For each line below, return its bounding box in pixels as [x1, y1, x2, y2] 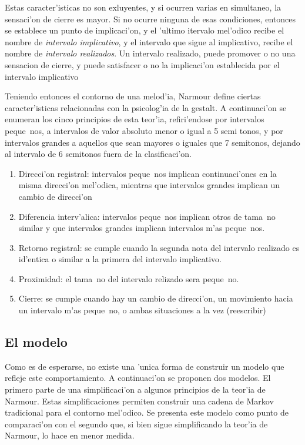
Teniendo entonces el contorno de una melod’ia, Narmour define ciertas [5, 90, 261, 102]
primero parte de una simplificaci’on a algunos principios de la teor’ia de [5, 383, 266, 396]
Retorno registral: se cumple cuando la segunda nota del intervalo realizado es [18, 241, 300, 253]
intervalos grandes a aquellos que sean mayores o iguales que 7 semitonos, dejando [5, 136, 300, 148]
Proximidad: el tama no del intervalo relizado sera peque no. [18, 272, 239, 285]
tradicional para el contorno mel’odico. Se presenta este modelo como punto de [5, 406, 289, 419]
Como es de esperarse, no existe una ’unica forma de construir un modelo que [5, 360, 284, 372]
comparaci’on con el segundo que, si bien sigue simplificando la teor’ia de [5, 417, 268, 430]
